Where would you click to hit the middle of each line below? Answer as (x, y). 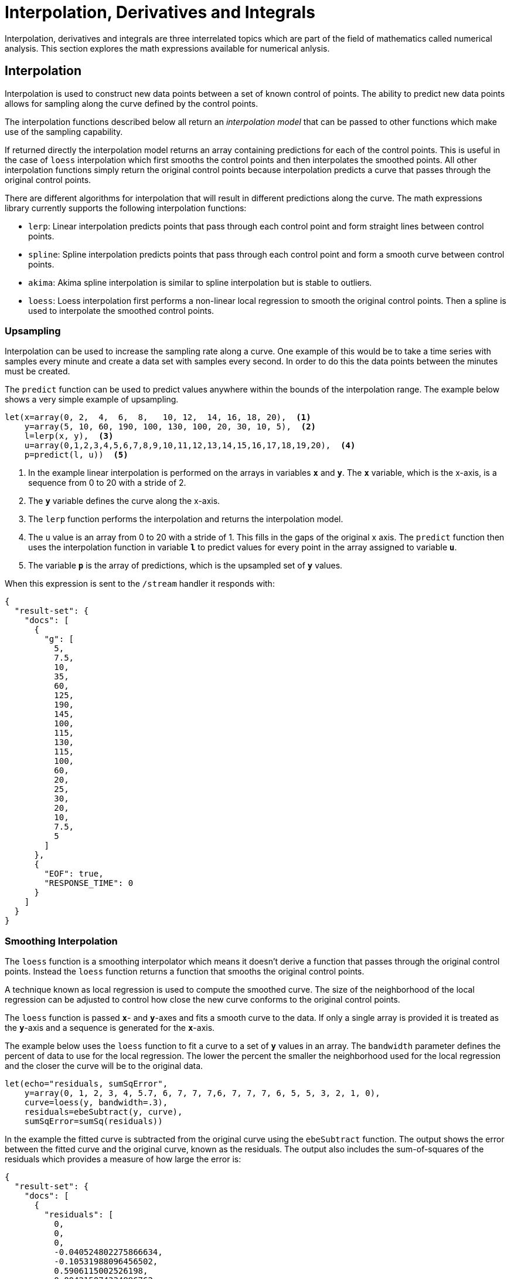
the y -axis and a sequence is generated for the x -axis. (110, 1028)
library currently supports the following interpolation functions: (126, 208)
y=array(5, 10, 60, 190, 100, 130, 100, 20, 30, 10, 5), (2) (170, 427)
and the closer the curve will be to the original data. (104, 1066)
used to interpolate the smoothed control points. (121, 310)
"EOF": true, (74, 874)
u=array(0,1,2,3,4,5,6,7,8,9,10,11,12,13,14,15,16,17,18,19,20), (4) (190, 446)
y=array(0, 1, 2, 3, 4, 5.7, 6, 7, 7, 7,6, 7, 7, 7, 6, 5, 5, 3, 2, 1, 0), (202, 1093)
